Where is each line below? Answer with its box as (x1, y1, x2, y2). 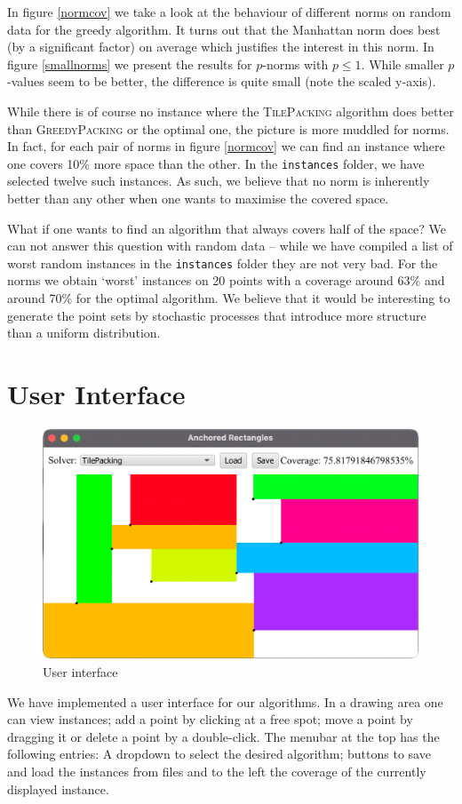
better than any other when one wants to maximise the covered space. (7, 189, 389, 207)
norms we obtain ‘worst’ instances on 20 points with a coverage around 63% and (7, 271, 445, 290)
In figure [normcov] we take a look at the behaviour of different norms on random (7, 3, 451, 20)
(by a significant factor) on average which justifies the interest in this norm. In (7, 37, 434, 56)
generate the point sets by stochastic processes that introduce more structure (7, 306, 426, 324)
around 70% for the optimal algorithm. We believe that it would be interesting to (7, 289, 450, 307)
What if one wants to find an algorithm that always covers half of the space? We (7, 219, 446, 237)
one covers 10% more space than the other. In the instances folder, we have (7, 154, 425, 172)
